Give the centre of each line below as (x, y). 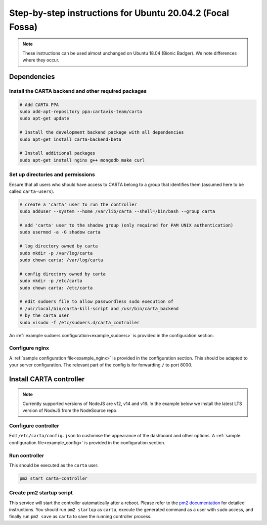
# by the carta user (44, 316)
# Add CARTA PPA (39, 105)
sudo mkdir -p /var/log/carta (56, 253)
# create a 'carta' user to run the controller (78, 204)
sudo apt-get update (44, 118)
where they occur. (41, 60)
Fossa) (23, 27)
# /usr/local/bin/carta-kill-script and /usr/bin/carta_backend (99, 308)
